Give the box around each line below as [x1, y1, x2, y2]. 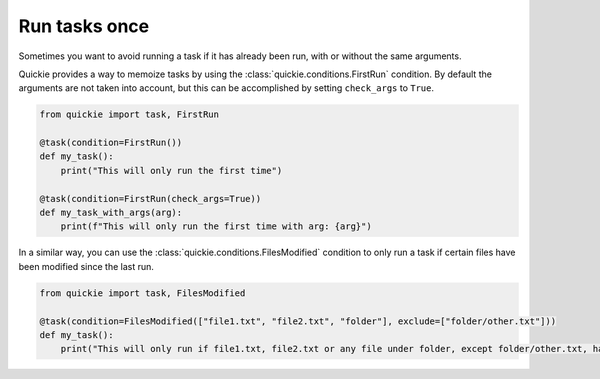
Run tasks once [18, 15, 150, 37]
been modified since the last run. [18, 260, 155, 272]
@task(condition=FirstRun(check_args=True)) [39, 193, 262, 204]
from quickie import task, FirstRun [39, 109, 220, 120]
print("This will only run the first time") [60, 165, 283, 176]
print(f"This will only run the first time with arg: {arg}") [60, 221, 372, 232]
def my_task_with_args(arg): [39, 207, 183, 219]
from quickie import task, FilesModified [39, 287, 246, 299]
